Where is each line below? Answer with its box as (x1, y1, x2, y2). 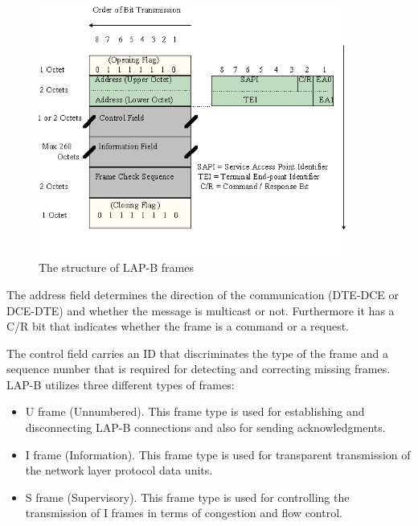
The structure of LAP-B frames (39, 259, 194, 276)
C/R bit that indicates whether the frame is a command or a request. (6, 318, 349, 335)
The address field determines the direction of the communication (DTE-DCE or (6, 286, 400, 302)
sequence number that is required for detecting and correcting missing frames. (6, 360, 391, 377)
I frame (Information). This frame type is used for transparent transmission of (25, 446, 411, 462)
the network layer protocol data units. (25, 462, 213, 479)
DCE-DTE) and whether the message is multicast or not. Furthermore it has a (6, 302, 395, 318)
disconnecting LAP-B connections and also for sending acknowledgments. (25, 419, 386, 436)
